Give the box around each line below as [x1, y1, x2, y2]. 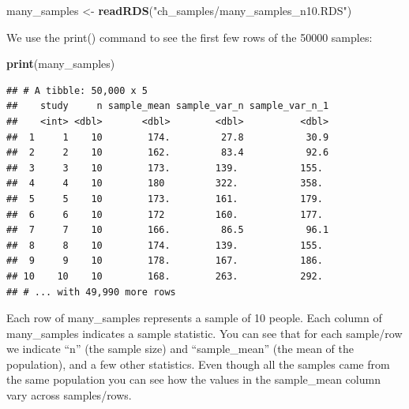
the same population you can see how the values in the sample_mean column [6, 371, 381, 388]
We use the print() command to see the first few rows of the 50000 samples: [6, 28, 373, 45]
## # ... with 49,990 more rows [6, 286, 176, 298]
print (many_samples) [6, 55, 115, 72]
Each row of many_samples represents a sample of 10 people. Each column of [6, 310, 382, 326]
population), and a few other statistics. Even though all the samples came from [6, 355, 390, 372]
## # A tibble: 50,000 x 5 [6, 84, 148, 96]
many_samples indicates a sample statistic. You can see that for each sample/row [6, 325, 403, 341]
